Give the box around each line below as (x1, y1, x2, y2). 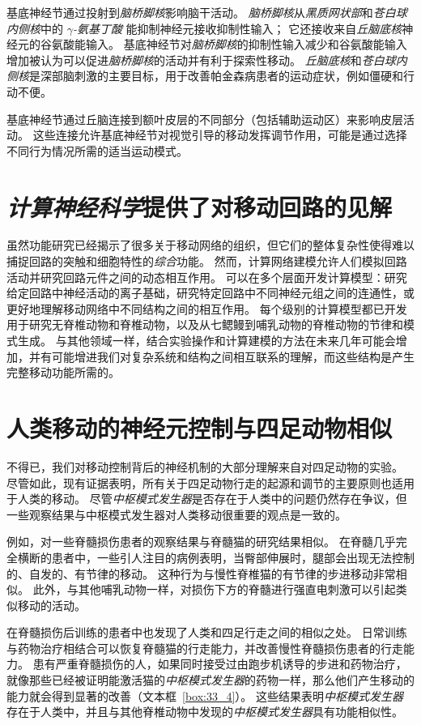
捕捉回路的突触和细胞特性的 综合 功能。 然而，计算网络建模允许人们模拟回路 (6, 253, 407, 270)
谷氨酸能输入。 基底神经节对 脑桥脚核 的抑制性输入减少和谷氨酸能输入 (40, 36, 407, 53)
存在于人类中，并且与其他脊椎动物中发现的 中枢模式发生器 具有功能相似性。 (6, 703, 403, 720)
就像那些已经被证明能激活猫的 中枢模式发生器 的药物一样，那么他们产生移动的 (6, 672, 415, 689)
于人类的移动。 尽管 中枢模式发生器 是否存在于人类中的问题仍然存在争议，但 (6, 490, 407, 507)
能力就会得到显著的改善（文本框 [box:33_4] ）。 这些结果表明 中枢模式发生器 (6, 687, 404, 704)
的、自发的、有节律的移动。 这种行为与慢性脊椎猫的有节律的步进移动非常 (6, 565, 396, 582)
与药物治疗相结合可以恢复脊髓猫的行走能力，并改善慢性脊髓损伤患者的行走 (6, 639, 403, 656)
